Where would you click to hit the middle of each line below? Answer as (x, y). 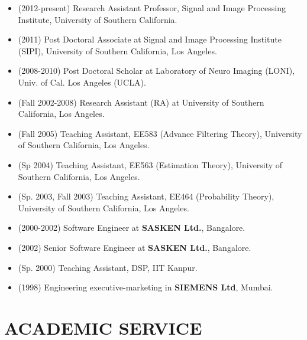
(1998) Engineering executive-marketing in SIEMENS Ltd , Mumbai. (146, 287)
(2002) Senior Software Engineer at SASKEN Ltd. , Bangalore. (135, 247)
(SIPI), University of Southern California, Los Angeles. (117, 50)
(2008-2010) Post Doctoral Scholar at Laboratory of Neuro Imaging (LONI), (156, 71)
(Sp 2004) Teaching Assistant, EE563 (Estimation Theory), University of (150, 164)
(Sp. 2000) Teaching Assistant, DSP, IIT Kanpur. (108, 267)
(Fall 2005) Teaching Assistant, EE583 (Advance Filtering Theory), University (160, 133)
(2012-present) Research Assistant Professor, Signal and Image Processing (152, 8)
